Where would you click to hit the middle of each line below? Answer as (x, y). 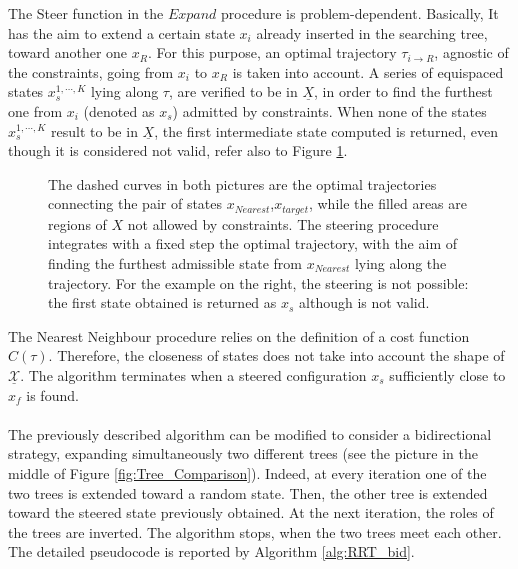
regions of (77, 223)
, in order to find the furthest (403, 91)
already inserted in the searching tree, (372, 32)
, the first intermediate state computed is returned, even (326, 130)
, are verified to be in (233, 91)
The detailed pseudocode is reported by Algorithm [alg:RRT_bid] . (211, 551)
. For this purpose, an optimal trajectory (272, 52)
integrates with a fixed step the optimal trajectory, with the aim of (252, 243)
